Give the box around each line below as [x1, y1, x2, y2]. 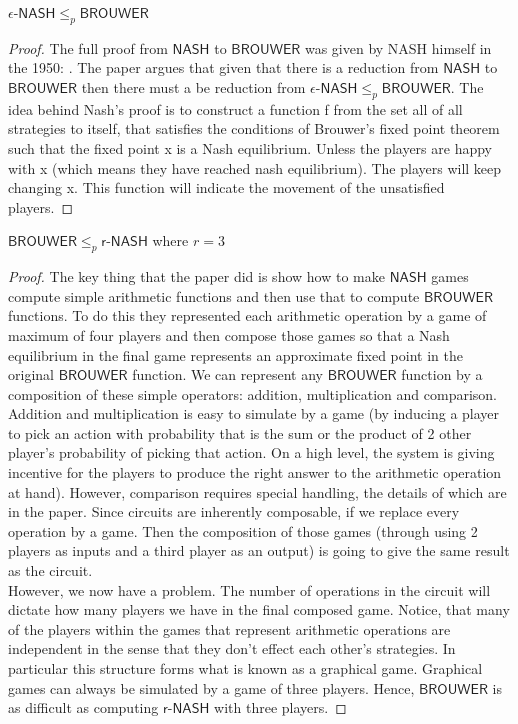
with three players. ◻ [214, 697, 347, 718]
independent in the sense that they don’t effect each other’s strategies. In [8, 638, 456, 659]
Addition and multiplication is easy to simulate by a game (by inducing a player [8, 403, 500, 424]
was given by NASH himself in [304, 37, 492, 58]
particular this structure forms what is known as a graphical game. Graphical [8, 658, 483, 679]
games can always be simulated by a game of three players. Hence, [8, 677, 415, 698]
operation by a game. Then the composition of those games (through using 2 [8, 520, 478, 541]
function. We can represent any [132, 364, 323, 385]
